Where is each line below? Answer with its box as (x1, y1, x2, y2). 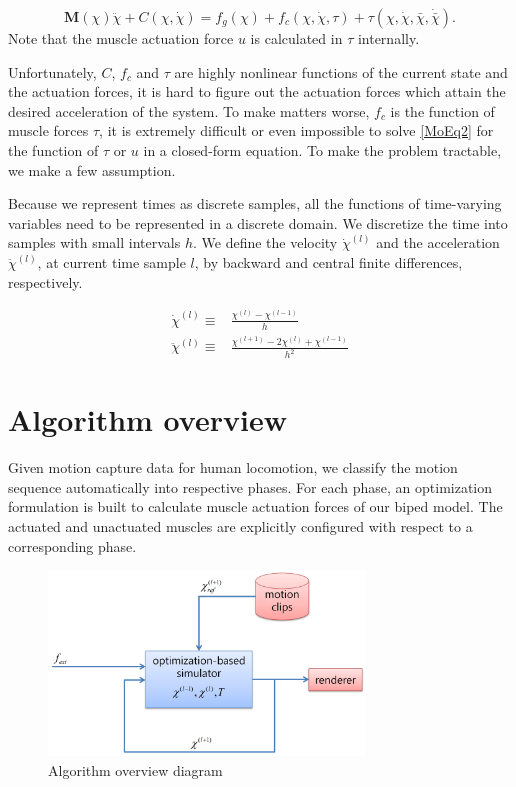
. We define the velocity (192, 232, 338, 253)
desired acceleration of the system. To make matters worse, (8, 100, 370, 121)
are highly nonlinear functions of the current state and (174, 61, 508, 82)
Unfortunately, (8, 61, 97, 82)
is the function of (390, 100, 495, 121)
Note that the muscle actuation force (8, 28, 234, 48)
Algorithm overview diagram (48, 759, 223, 780)
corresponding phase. (8, 535, 137, 556)
